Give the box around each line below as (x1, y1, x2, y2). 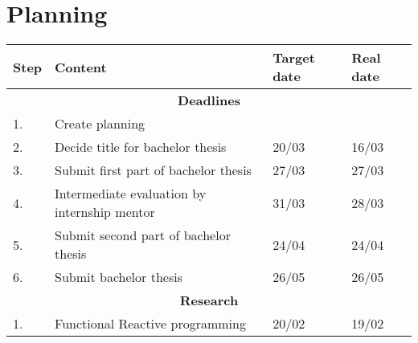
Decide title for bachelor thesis (55, 137, 227, 157)
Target (273, 48, 315, 67)
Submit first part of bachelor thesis (55, 161, 252, 180)
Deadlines (178, 91, 240, 110)
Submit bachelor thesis (55, 267, 182, 287)
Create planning (55, 114, 145, 133)
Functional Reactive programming (55, 314, 246, 333)
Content (55, 57, 107, 76)
